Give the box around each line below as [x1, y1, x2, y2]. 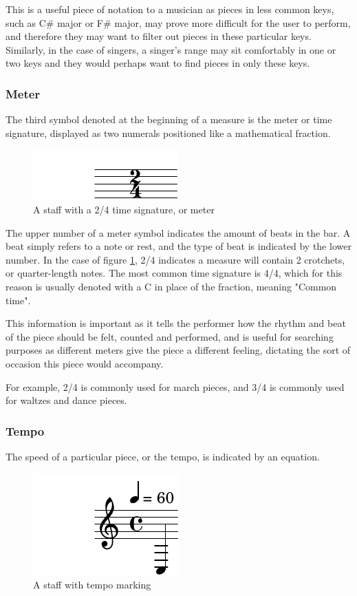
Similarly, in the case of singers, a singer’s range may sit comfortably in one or [6, 42, 336, 56]
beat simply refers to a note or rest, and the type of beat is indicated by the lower [6, 239, 351, 253]
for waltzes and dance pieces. [6, 393, 127, 407]
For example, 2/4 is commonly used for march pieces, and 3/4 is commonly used [6, 379, 345, 394]
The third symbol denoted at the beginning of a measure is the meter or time [6, 112, 332, 127]
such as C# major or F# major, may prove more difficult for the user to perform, [6, 15, 351, 30]
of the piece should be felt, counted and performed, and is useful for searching [6, 329, 334, 343]
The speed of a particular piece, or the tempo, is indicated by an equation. [6, 449, 320, 463]
